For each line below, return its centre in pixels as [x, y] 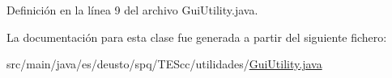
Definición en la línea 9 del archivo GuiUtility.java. [132, 10]
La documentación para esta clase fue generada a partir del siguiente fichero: [197, 37]
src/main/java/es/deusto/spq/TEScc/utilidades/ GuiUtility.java [164, 64]
